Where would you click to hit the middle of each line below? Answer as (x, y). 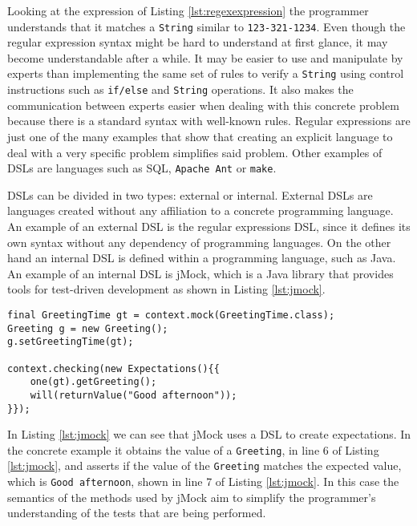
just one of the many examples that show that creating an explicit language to (200, 136)
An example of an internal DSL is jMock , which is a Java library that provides (200, 273)
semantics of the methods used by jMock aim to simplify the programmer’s (192, 497)
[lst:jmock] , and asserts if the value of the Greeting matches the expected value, (204, 465)
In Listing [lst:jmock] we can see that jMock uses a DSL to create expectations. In (209, 434)
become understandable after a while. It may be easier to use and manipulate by (205, 57)
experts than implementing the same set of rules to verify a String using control (206, 73)
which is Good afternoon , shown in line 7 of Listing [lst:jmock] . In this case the (203, 481)
